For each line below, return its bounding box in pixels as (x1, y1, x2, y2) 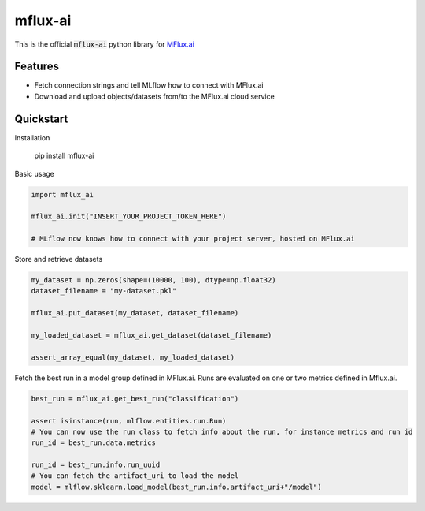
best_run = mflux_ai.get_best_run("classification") (31, 394, 239, 403)
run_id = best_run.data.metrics (31, 438, 157, 447)
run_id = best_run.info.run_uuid (31, 461, 161, 469)
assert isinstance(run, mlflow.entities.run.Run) (31, 416, 227, 425)
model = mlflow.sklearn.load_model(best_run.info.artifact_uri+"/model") (31, 482, 322, 491)
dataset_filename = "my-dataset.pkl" (31, 286, 177, 296)
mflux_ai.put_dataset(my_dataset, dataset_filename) (31, 308, 239, 318)
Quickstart (14, 112, 68, 125)
